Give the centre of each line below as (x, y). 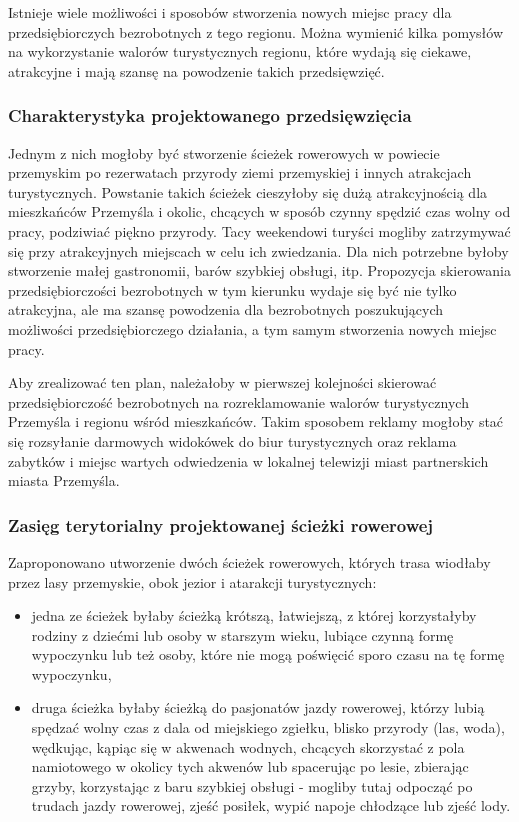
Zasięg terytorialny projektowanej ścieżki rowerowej (221, 524)
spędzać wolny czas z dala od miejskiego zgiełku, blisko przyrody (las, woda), (268, 727)
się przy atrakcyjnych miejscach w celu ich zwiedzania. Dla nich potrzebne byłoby (258, 250)
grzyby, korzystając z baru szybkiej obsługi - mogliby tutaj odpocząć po (252, 785)
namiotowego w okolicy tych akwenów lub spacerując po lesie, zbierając (250, 766)
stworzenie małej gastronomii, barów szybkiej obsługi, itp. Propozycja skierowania (259, 270)
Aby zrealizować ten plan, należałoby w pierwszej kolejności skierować (222, 382)
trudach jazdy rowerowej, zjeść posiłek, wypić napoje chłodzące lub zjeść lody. (271, 805)
